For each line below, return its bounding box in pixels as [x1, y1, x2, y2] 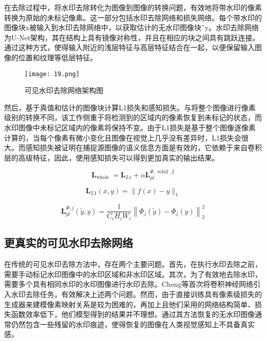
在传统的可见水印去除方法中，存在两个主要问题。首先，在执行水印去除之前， [4, 259, 262, 269]
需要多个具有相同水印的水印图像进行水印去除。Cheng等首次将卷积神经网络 [4, 279, 253, 289]
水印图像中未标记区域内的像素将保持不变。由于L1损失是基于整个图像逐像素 [4, 122, 256, 132]
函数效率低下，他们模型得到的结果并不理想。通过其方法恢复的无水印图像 [11, 309, 255, 320]
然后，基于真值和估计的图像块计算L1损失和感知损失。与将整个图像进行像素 [4, 102, 256, 112]
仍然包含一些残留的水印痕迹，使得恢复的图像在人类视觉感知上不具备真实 [11, 318, 255, 329]
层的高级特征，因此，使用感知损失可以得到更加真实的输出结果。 [4, 152, 219, 163]
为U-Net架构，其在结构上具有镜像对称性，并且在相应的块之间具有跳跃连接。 [4, 32, 260, 42]
